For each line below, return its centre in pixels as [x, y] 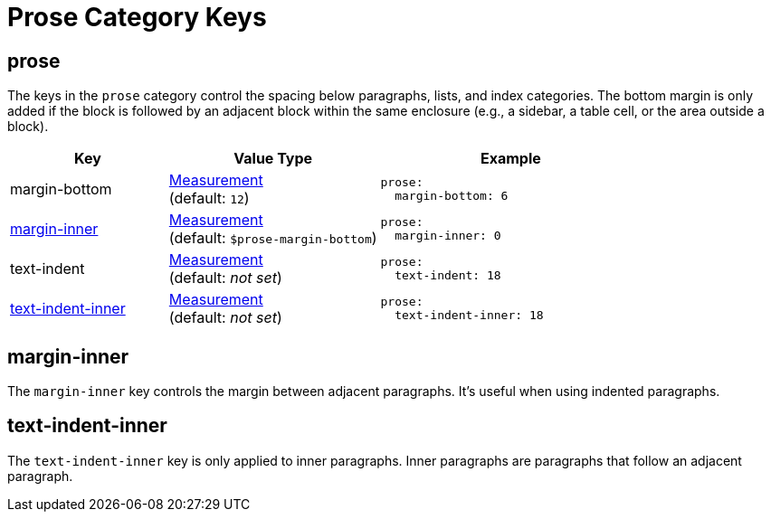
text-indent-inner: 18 [469, 316]
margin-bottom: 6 [452, 196]
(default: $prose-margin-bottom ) [273, 238]
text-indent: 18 [448, 276]
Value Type [273, 159]
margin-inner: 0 [448, 236]
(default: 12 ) [209, 198]
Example [510, 159]
